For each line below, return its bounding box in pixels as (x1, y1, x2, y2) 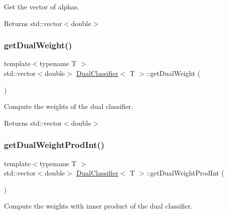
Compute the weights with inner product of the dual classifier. (4, 201, 193, 211)
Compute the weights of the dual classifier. (4, 101, 134, 111)
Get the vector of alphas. (4, 1, 80, 11)
